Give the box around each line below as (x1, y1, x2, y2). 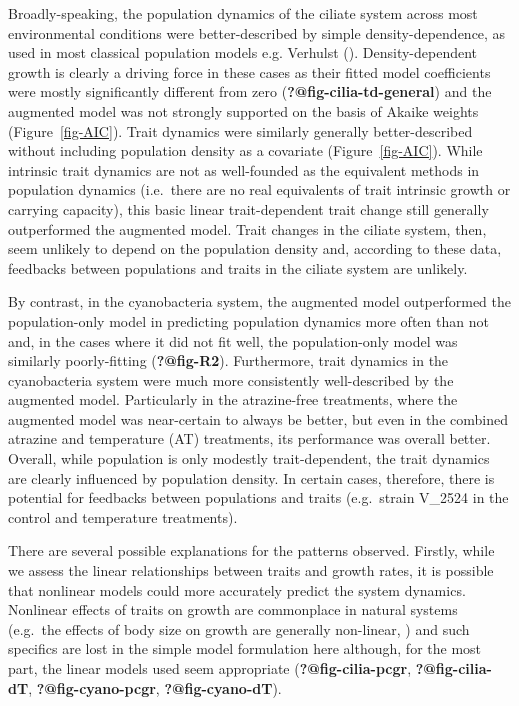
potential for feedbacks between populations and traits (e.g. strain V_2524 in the (8, 487, 509, 508)
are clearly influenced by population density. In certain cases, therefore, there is (8, 467, 495, 488)
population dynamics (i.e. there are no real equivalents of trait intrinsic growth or (8, 179, 511, 200)
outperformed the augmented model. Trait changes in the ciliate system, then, (8, 218, 487, 239)
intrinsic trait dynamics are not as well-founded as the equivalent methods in (8, 159, 480, 180)
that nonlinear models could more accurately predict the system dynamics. (8, 579, 466, 600)
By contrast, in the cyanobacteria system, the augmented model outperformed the (8, 291, 512, 312)
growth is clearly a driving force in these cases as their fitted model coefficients (8, 61, 491, 82)
